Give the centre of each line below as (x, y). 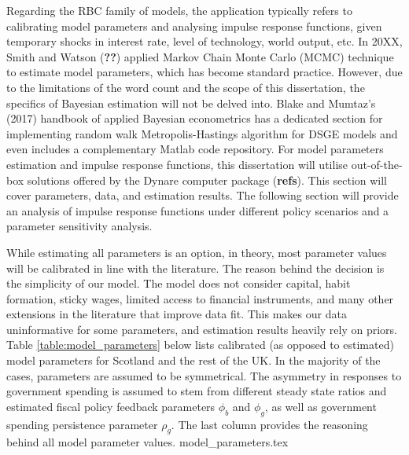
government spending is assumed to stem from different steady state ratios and (197, 391)
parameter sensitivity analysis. (79, 226)
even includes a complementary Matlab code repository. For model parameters (195, 149)
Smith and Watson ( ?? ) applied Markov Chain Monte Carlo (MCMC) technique (200, 56)
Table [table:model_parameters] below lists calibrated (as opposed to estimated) (200, 345)
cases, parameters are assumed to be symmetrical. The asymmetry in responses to (204, 375)
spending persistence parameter (82, 424)
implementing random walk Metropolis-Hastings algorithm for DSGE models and (202, 133)
